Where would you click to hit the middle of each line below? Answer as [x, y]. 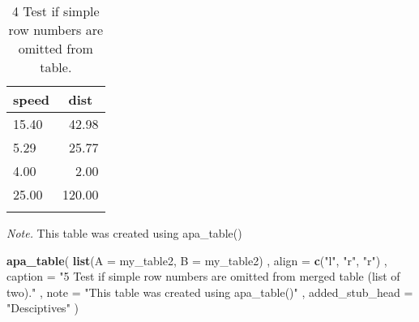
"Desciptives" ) [43, 308]
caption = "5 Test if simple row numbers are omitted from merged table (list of [203, 276]
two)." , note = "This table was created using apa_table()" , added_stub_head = [210, 292]
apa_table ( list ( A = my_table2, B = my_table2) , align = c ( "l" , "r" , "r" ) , [197, 260]
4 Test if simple [56, 11]
